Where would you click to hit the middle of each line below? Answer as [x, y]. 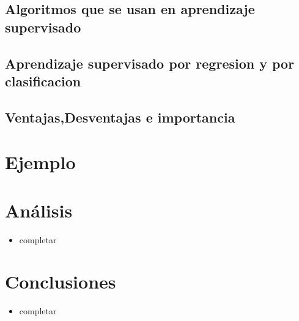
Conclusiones [61, 281]
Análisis [39, 210]
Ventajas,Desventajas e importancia [120, 117]
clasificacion [43, 81]
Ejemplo [40, 162]
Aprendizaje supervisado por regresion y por [150, 63]
